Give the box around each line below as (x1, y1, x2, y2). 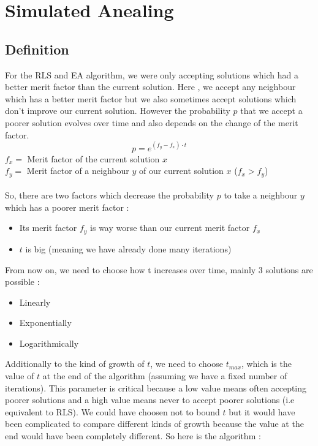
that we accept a (240, 104, 303, 117)
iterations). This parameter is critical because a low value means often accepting (5, 381, 307, 394)
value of (5, 369, 34, 382)
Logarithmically (19, 336, 79, 349)
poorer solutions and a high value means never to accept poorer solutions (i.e (5, 393, 295, 406)
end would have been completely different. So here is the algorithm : (5, 429, 261, 442)
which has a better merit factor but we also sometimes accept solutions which (5, 92, 297, 105)
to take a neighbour (224, 189, 298, 202)
